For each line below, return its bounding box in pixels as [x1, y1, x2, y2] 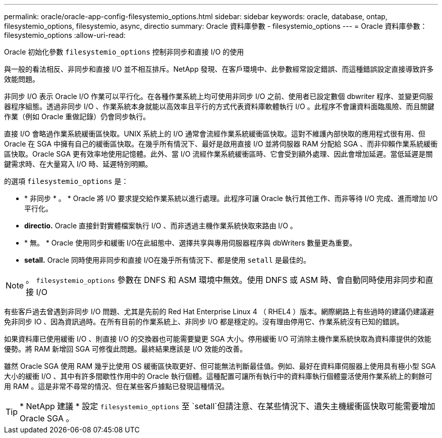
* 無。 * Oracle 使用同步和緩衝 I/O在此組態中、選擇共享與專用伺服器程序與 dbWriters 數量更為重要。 [24, 238, 357, 247]
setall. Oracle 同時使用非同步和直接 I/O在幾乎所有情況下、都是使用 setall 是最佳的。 [24, 256, 310, 264]
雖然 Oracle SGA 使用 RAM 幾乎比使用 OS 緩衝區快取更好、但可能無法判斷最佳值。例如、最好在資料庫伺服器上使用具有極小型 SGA [4, 362, 436, 370]
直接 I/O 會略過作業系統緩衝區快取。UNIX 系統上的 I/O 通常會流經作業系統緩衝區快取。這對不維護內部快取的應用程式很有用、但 [4, 129, 425, 138]
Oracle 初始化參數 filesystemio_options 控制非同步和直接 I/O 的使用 [4, 47, 244, 56]
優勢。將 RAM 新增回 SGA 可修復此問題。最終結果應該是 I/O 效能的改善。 [4, 345, 247, 353]
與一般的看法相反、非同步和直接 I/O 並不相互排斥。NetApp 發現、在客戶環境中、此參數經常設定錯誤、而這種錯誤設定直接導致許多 [4, 65, 434, 73]
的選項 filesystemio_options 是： [4, 177, 129, 185]
